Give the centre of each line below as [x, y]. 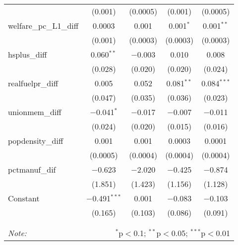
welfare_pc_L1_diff [43, 26]
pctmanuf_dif [32, 169]
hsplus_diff [28, 54]
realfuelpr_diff [33, 83]
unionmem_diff [35, 112]
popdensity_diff [36, 141]
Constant [24, 198]
